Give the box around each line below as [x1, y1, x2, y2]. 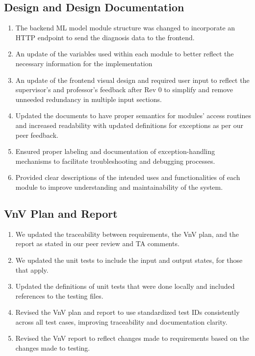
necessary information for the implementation [15, 58, 153, 68]
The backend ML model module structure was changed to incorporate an [15, 23, 235, 33]
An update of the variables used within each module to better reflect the [15, 49, 234, 59]
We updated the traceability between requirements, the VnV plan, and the [15, 229, 239, 239]
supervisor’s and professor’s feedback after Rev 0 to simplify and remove [15, 84, 233, 95]
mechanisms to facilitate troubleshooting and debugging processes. [15, 155, 215, 166]
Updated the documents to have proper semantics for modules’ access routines [15, 110, 251, 121]
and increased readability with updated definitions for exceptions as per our [15, 120, 243, 130]
